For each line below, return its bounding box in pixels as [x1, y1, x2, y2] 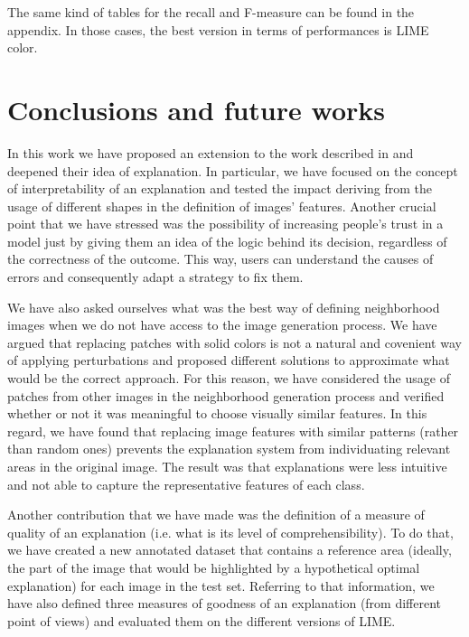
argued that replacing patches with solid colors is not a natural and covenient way [7, 333, 462, 351]
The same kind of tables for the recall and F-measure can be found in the [7, 3, 415, 21]
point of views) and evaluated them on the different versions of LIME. [7, 611, 396, 630]
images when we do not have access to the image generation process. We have [7, 315, 437, 334]
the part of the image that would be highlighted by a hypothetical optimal [7, 557, 420, 576]
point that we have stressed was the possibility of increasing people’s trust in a [7, 214, 444, 233]
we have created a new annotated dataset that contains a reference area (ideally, [7, 540, 452, 559]
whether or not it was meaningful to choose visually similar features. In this [7, 404, 427, 423]
